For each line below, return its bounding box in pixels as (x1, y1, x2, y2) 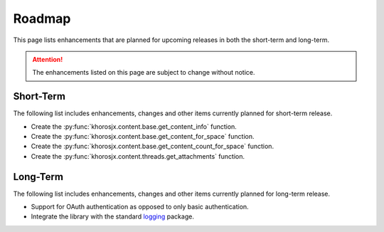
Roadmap (13, 11, 71, 26)
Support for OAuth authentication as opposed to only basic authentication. (31, 203, 249, 211)
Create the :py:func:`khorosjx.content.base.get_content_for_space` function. (31, 132, 255, 141)
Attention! (32, 55, 63, 63)
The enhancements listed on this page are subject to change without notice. (32, 68, 255, 77)
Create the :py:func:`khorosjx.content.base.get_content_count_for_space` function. (31, 142, 274, 151)
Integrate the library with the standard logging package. (31, 212, 195, 221)
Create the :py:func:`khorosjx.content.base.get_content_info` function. (31, 122, 238, 131)
